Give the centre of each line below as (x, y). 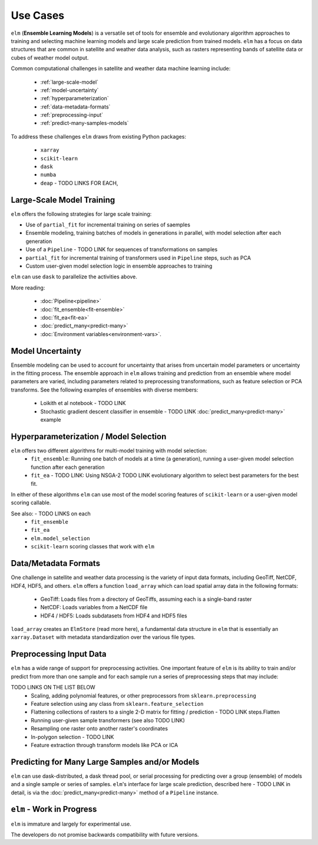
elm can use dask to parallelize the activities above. (74, 277)
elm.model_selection (61, 538)
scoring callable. (31, 503)
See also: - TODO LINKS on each (51, 514)
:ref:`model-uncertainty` (69, 90)
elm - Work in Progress (54, 809)
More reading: (28, 287)
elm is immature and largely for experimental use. (71, 824)
